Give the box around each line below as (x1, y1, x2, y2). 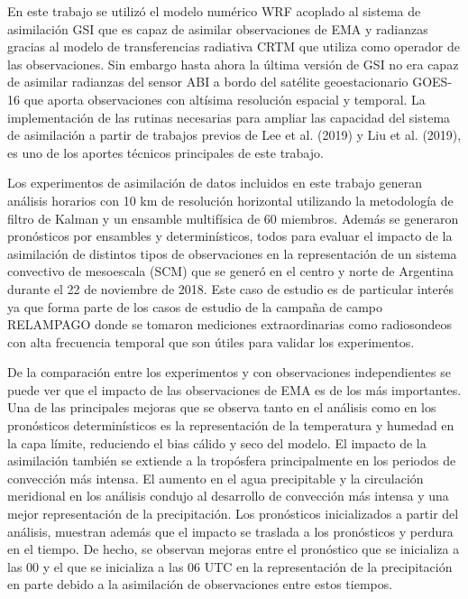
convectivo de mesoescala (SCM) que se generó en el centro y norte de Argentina (7, 262, 454, 281)
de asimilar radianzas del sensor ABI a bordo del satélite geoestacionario (7, 72, 408, 91)
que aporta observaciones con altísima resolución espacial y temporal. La (23, 89, 426, 108)
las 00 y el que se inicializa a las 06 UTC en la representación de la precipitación (7, 557, 453, 576)
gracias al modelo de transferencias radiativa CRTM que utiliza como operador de (7, 37, 460, 56)
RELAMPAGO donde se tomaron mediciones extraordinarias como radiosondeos (7, 315, 453, 334)
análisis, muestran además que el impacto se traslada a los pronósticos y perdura (7, 521, 454, 540)
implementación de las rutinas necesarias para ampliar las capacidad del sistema (7, 107, 451, 126)
